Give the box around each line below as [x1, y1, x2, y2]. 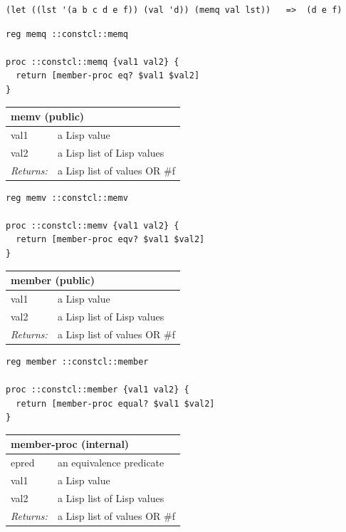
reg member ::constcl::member [6, 356, 149, 367]
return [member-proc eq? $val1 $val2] [16, 71, 200, 81]
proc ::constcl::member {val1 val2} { [6, 384, 189, 395]
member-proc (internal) [11, 437, 130, 452]
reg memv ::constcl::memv [6, 192, 128, 203]
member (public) [11, 273, 95, 288]
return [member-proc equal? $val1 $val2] [16, 398, 215, 409]
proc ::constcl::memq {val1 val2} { [6, 56, 179, 67]
